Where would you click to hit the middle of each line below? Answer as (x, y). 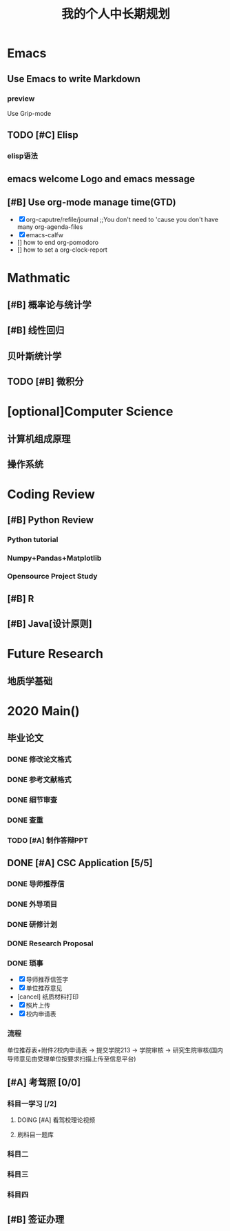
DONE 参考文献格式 (39, 780)
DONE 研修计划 (32, 925)
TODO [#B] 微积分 (45, 382)
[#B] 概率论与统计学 (49, 304)
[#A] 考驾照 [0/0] (44, 1082)
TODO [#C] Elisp (43, 135)
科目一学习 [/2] (32, 1103)
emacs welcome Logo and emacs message (101, 179)
